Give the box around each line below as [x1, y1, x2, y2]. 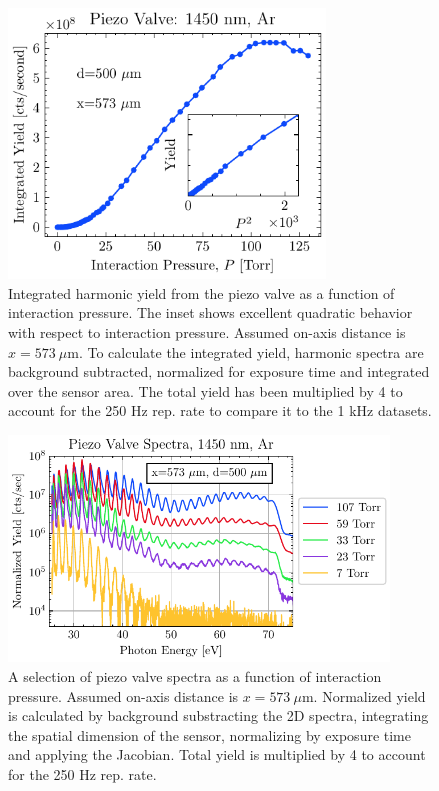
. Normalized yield [313, 685, 426, 706]
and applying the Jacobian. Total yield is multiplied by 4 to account [8, 744, 426, 765]
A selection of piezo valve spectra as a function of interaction [8, 666, 382, 687]
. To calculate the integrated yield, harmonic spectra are [78, 341, 424, 362]
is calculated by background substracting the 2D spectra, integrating [8, 705, 429, 726]
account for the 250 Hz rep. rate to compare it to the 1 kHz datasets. [8, 400, 432, 421]
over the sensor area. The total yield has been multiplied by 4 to [8, 380, 403, 401]
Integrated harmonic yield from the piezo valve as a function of [8, 282, 395, 303]
